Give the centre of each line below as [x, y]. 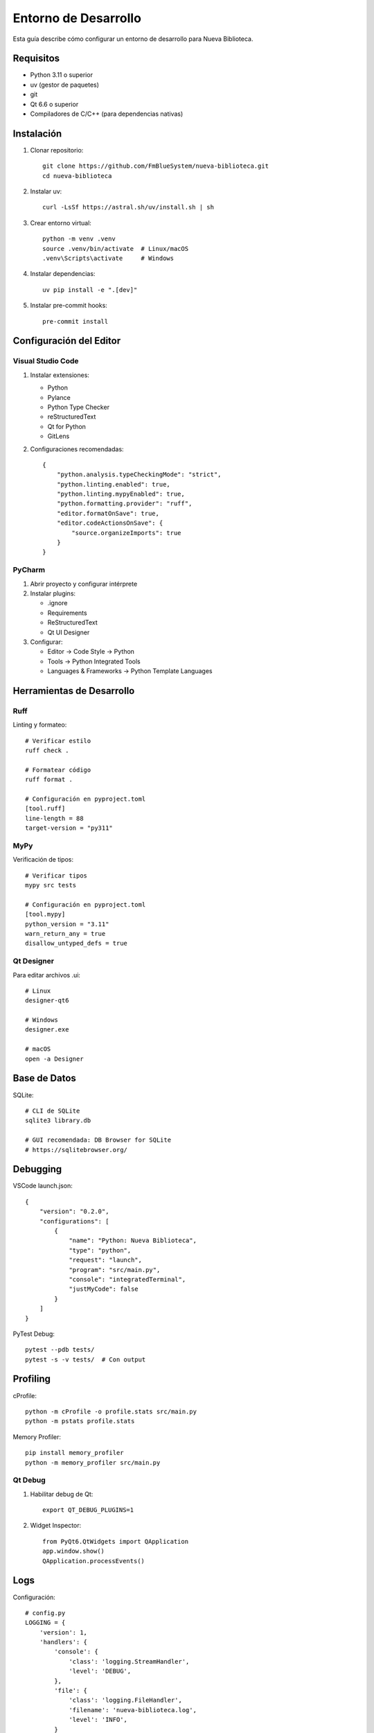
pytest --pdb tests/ [60, 1350]
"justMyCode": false [104, 1289]
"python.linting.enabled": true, [114, 484]
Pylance [59, 397]
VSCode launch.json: [43, 1186]
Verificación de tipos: [43, 860]
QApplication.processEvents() [94, 1561]
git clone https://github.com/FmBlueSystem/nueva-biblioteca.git [156, 166]
